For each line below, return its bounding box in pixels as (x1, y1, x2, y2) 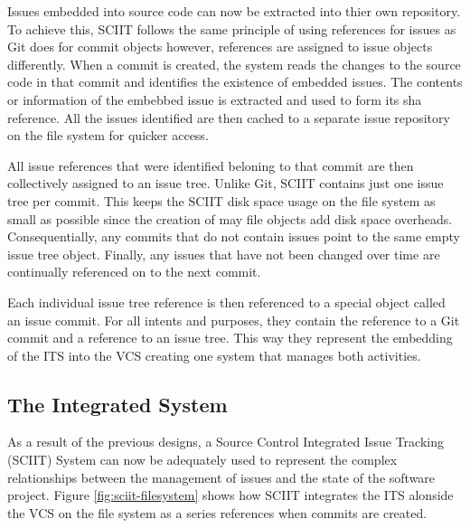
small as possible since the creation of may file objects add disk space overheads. (7, 209, 453, 228)
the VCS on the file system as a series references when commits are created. (7, 503, 428, 522)
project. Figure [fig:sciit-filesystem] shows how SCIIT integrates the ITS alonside (7, 486, 454, 504)
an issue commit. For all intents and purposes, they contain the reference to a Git (7, 310, 460, 329)
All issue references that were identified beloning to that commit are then (7, 156, 414, 174)
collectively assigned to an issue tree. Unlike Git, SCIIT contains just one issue (7, 174, 444, 193)
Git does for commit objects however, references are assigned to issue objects (7, 37, 433, 56)
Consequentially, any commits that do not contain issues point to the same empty (7, 227, 460, 246)
